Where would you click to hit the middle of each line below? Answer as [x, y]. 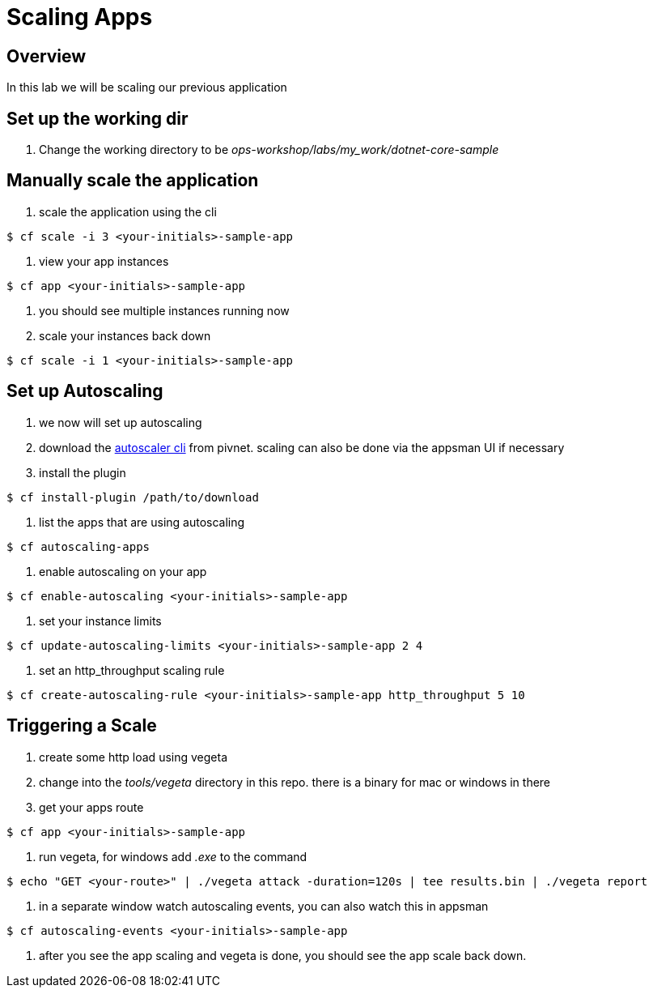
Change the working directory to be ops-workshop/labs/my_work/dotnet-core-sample [269, 150]
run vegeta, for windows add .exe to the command [173, 856]
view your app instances [104, 261]
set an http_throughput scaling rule [132, 670]
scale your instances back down [125, 335]
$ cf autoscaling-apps [78, 546]
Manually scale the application [133, 181]
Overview [47, 56]
